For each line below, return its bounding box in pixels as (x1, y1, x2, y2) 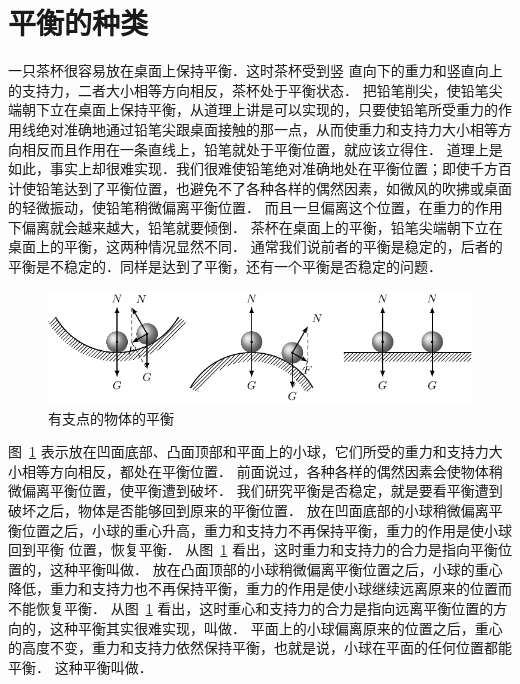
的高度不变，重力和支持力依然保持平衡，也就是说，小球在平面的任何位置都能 (8, 637, 512, 658)
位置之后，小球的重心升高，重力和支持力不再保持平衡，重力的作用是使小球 (21, 519, 512, 540)
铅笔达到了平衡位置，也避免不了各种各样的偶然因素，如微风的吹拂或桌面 (35, 177, 512, 198)
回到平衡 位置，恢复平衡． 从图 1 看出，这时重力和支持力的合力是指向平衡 (8, 539, 498, 560)
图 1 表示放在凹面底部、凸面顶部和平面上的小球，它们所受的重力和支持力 (8, 441, 489, 462)
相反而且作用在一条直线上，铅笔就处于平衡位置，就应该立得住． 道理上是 (21, 138, 503, 159)
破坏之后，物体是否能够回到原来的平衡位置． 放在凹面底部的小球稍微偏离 (8, 499, 489, 520)
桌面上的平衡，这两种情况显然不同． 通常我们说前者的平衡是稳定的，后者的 (8, 236, 503, 257)
